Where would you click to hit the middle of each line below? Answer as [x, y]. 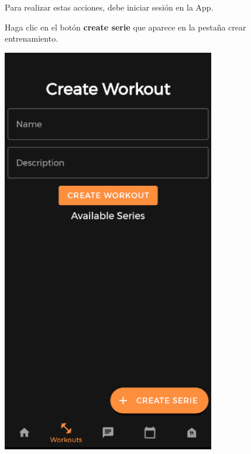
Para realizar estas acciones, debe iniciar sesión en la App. [109, 7]
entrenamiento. [32, 38]
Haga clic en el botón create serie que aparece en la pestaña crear [125, 27]
